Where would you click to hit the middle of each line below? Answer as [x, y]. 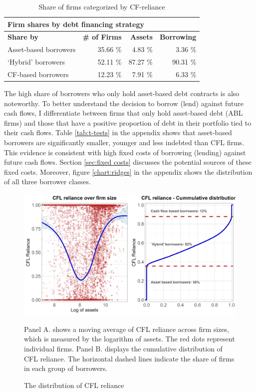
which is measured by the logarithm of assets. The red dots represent [129, 339]
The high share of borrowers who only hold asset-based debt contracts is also [122, 93]
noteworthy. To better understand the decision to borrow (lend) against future [124, 103]
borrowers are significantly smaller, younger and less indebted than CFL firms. [124, 142]
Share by [23, 37]
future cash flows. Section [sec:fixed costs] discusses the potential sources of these [128, 162]
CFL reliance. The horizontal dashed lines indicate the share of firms [129, 358]
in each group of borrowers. [66, 368]
